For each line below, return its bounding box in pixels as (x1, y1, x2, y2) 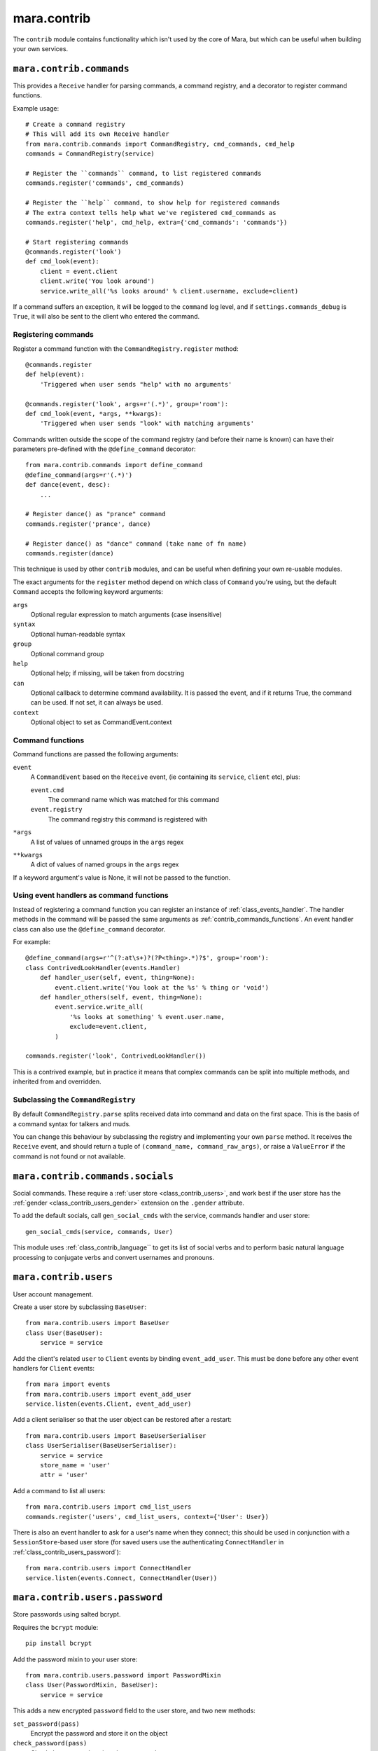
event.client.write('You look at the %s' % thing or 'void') (55, 983, 269, 991)
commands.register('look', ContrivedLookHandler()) (25, 1052, 206, 1060)
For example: (13, 938, 51, 946)
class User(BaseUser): (25, 1329, 104, 1337)
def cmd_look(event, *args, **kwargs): (25, 410, 162, 417)
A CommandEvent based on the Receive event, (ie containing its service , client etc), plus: (30, 773, 300, 781)
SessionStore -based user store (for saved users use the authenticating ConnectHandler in (13, 1538, 284, 1546)
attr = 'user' (39, 1471, 89, 1479)
